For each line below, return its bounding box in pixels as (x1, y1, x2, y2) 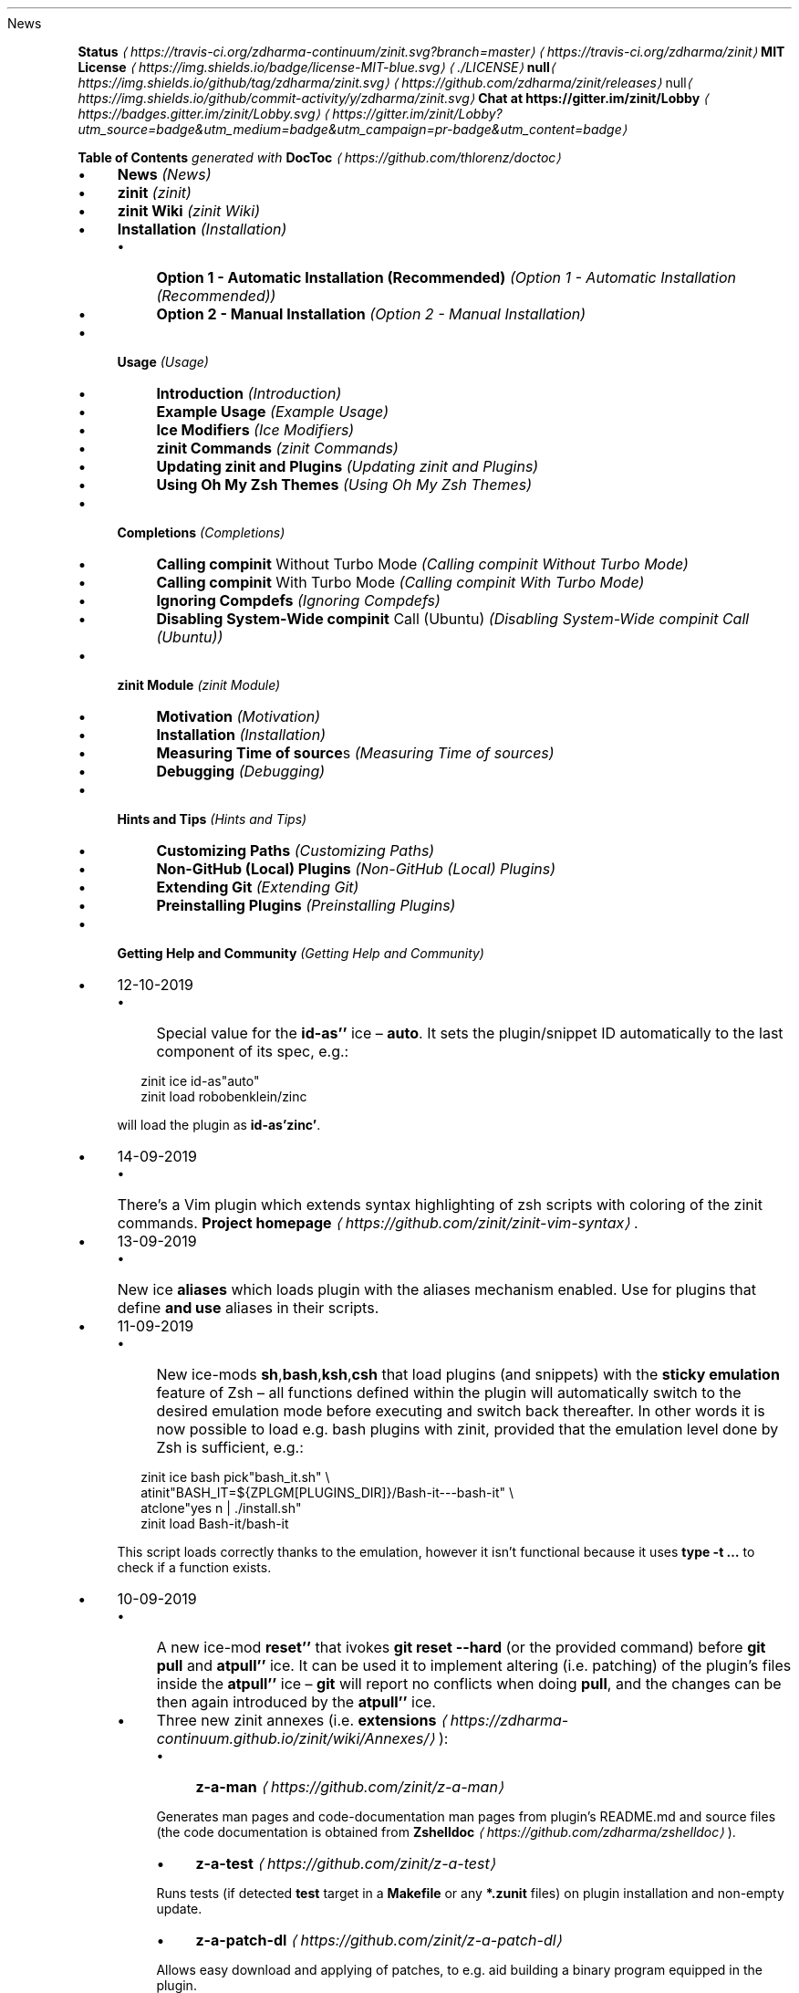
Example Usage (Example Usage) (156, 402, 389, 421)
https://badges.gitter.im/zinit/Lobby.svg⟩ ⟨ (78, 106, 329, 121)
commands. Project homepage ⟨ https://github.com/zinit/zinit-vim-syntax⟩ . (117, 1214, 638, 1232)
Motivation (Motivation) (156, 707, 321, 725)
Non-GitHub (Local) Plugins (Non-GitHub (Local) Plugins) (156, 860, 555, 878)
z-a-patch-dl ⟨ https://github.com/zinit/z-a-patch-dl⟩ (195, 1931, 562, 1949)
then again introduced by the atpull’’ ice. (156, 1693, 436, 1711)
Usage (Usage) (117, 354, 209, 370)
